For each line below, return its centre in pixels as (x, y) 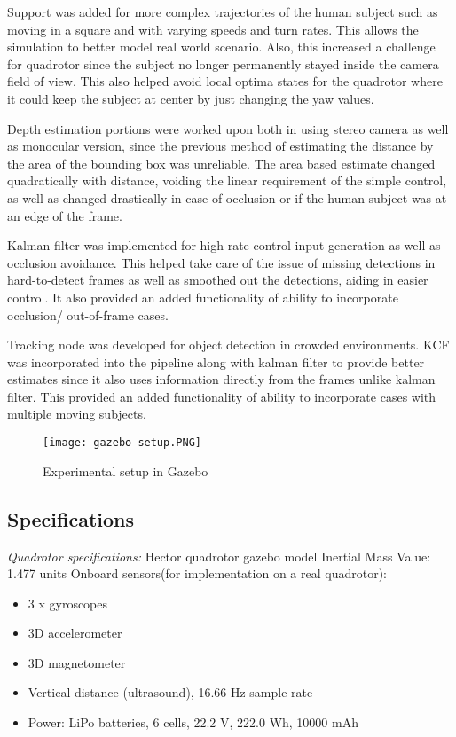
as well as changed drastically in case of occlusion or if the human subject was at (227, 197)
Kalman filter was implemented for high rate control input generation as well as (224, 245)
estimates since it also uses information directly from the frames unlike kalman (221, 379)
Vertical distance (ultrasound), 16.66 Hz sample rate (170, 692)
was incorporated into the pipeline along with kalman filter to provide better (216, 361)
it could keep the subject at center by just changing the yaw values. (191, 98)
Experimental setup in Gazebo (126, 470)
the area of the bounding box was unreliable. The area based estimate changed (221, 163)
